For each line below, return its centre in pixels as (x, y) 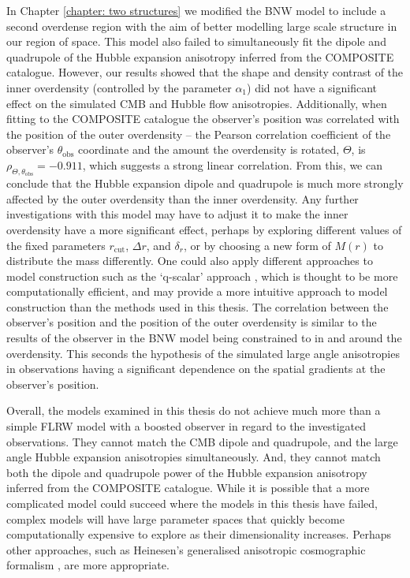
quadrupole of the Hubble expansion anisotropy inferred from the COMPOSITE (200, 56)
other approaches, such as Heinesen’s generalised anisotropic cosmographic (186, 549)
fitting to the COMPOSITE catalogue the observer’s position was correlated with (203, 119)
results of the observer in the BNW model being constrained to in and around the (204, 338)
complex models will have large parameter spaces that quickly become (175, 518)
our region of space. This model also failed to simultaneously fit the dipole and (196, 41)
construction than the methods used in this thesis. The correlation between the (198, 306)
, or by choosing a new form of (257, 245)
